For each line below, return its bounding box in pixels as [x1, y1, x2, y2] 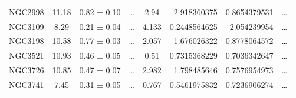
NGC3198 [9, 35, 44, 47]
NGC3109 [9, 20, 44, 32]
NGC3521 [9, 49, 44, 62]
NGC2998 [9, 5, 44, 18]
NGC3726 [9, 64, 44, 76]
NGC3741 [9, 78, 44, 90]
